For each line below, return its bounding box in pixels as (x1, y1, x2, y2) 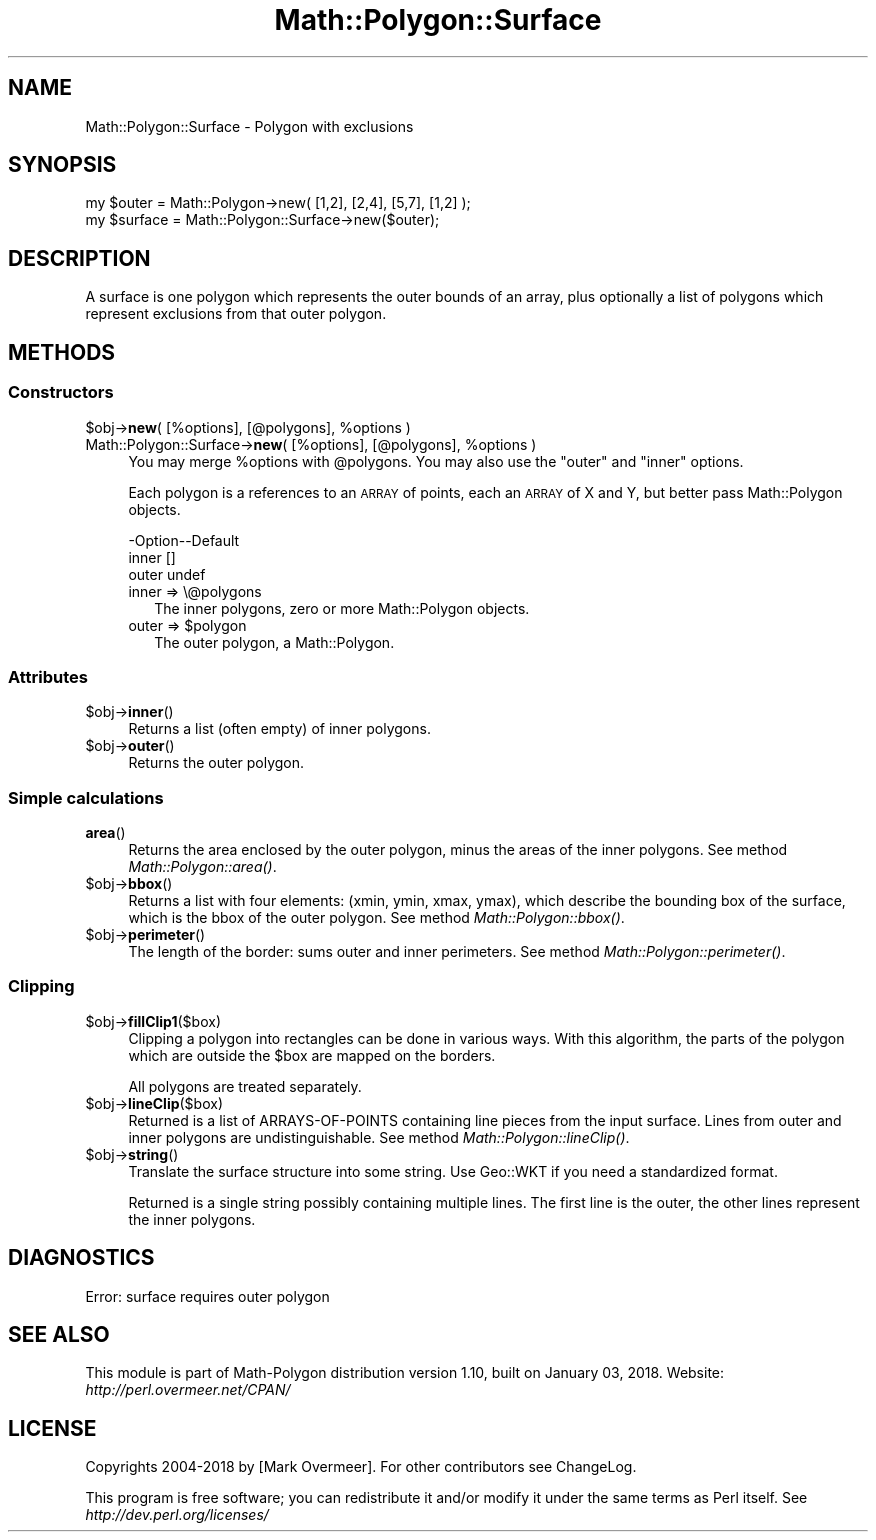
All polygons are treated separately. (128, 1077, 362, 1095)
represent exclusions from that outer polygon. (85, 305, 387, 323)
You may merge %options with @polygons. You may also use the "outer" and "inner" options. (128, 452, 744, 470)
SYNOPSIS (8, 152, 117, 178)
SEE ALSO (8, 1322, 110, 1348)
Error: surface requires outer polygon (85, 1287, 330, 1305)
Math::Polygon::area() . (128, 858, 277, 875)
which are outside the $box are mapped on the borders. (128, 1046, 496, 1064)
